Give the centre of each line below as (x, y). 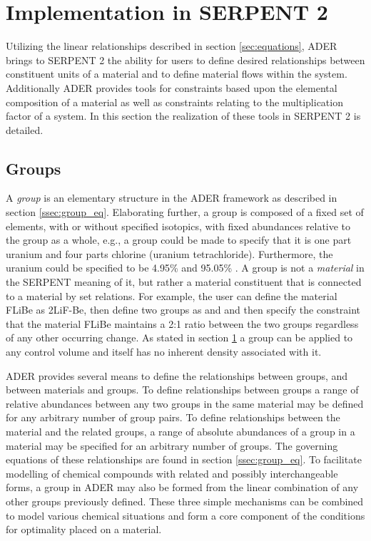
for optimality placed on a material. (84, 529)
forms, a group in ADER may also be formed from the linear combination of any (182, 487)
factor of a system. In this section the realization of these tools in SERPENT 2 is (183, 116)
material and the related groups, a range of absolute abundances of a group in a (181, 431)
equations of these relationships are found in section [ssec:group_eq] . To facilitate (184, 459)
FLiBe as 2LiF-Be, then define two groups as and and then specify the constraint (183, 310)
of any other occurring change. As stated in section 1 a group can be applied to (179, 338)
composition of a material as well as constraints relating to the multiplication (174, 102)
